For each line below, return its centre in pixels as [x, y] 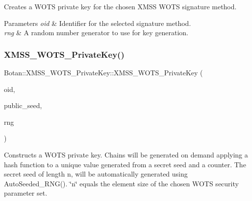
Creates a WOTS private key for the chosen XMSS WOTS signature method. [120, 6]
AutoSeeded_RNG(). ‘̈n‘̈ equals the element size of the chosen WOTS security [121, 183]
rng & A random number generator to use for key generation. [96, 33]
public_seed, [23, 105]
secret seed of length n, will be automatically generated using [96, 174]
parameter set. [26, 193]
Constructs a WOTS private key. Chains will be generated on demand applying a [126, 154]
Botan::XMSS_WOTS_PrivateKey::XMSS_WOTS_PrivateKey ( [103, 72]
